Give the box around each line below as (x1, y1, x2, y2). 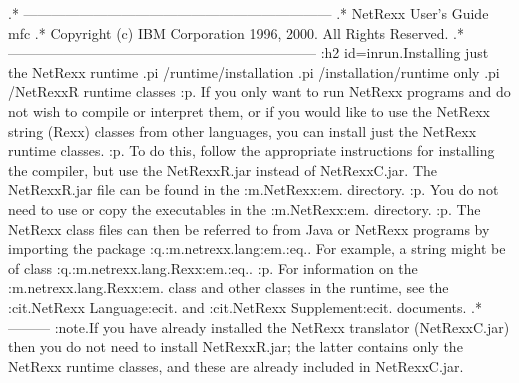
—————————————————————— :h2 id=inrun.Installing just (8, 42, 489, 63)
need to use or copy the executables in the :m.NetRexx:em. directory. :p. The (8, 198, 481, 219)
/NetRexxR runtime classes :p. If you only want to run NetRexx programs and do (8, 81, 511, 102)
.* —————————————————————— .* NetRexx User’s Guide (8, 3, 489, 23)
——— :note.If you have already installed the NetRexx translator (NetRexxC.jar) (8, 316, 510, 337)
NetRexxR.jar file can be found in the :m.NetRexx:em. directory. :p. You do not (8, 179, 499, 200)
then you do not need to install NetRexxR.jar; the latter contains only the (8, 336, 463, 357)
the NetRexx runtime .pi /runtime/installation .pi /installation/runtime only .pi (8, 61, 500, 82)
